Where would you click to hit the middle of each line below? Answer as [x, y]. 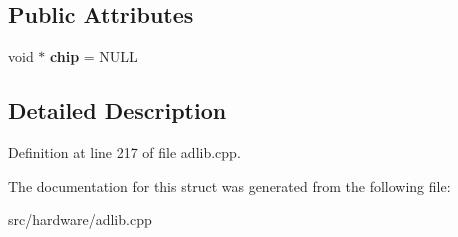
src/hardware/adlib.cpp [80, 219]
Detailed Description [117, 110]
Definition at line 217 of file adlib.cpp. [124, 152]
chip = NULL [94, 56]
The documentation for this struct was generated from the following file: [229, 185]
